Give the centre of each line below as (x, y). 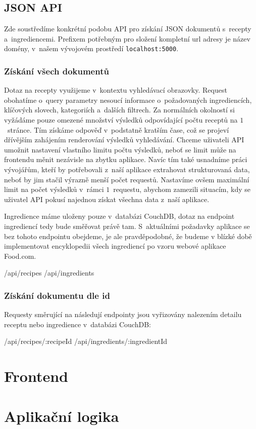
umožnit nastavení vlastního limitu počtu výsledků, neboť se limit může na (120, 149)
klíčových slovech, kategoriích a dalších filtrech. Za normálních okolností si (119, 110)
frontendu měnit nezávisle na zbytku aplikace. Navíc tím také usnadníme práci (126, 159)
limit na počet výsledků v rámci (54, 189)
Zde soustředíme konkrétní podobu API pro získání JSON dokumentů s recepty (128, 29)
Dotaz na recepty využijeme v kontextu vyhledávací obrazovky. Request (116, 90)
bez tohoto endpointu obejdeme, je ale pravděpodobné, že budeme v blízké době (128, 236)
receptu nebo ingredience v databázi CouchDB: (78, 324)
